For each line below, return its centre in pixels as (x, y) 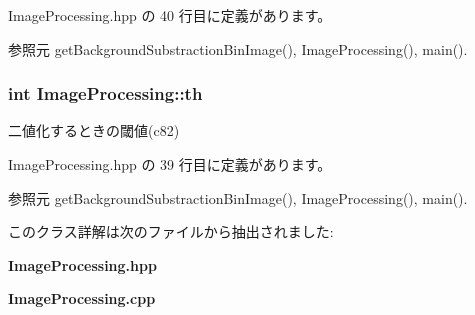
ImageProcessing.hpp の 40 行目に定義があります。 (170, 15)
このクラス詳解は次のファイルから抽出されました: (171, 231)
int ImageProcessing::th (105, 93)
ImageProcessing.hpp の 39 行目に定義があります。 (170, 164)
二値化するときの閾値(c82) (94, 130)
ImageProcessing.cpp (82, 298)
